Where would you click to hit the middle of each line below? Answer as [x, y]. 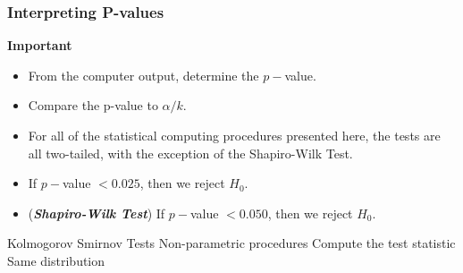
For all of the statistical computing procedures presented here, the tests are [234, 135]
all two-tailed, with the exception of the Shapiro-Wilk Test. [190, 153]
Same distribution [56, 260]
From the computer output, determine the [143, 75]
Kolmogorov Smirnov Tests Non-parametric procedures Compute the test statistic [231, 243]
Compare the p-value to [93, 105]
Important [40, 45]
